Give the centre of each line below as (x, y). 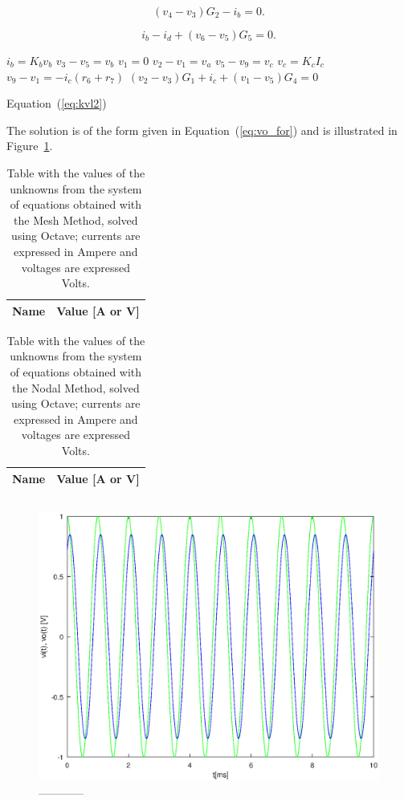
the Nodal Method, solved (75, 387)
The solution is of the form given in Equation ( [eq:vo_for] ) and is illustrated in (202, 130)
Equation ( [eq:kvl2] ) (57, 103)
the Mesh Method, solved (76, 220)
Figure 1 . (30, 146)
